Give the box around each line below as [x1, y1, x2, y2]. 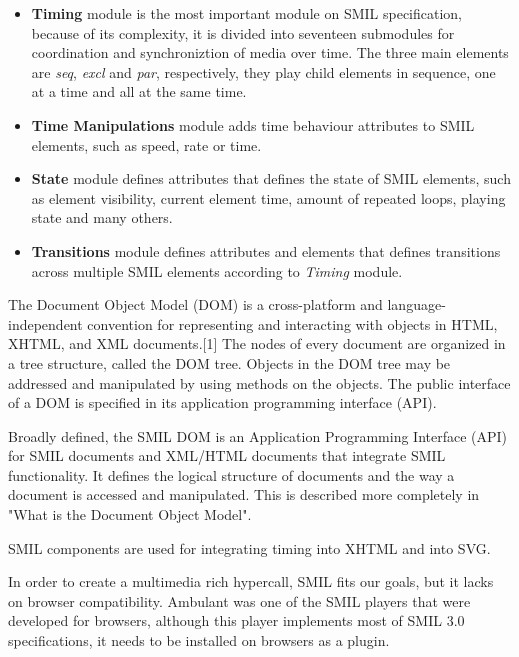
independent [8, 313, 83, 334]
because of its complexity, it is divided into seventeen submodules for [31, 22, 455, 43]
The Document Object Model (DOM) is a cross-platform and [8, 294, 383, 315]
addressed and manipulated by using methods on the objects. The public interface [8, 372, 511, 393]
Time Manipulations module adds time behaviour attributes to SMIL [31, 114, 475, 135]
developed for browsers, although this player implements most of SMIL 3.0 [8, 610, 465, 631]
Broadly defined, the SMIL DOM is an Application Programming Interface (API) [8, 425, 508, 446]
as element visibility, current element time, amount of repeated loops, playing [31, 187, 506, 208]
